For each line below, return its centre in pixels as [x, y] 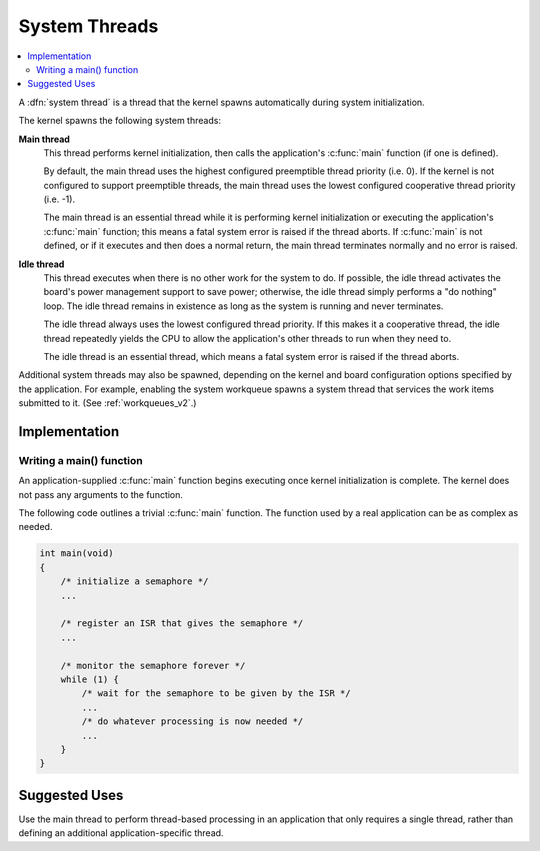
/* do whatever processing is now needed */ [192, 721]
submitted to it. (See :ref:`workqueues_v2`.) [107, 403]
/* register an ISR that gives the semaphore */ [182, 623]
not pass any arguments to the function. [101, 494]
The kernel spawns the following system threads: [120, 121]
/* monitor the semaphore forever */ [153, 665]
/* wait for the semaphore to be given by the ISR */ [216, 693]
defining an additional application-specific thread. [121, 833]
